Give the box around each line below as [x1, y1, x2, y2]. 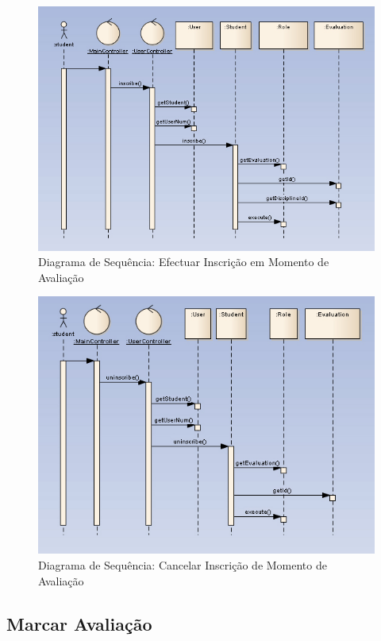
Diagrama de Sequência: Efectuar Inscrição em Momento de [38, 253, 329, 270]
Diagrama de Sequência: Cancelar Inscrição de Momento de [38, 557, 327, 573]
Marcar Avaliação [6, 611, 152, 635]
